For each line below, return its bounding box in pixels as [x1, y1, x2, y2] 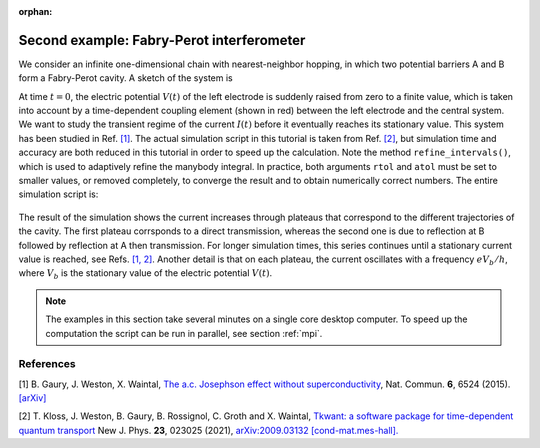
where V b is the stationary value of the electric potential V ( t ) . [18, 267, 273, 282]
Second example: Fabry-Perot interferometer [18, 31, 306, 49]
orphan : [18, 6, 53, 17]
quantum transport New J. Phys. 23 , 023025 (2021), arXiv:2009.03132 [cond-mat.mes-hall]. [18, 424, 399, 436]
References [18, 357, 76, 371]
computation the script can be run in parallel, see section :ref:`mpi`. [45, 327, 323, 339]
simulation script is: [18, 188, 99, 200]
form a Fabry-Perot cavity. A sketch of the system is [18, 72, 234, 84]
